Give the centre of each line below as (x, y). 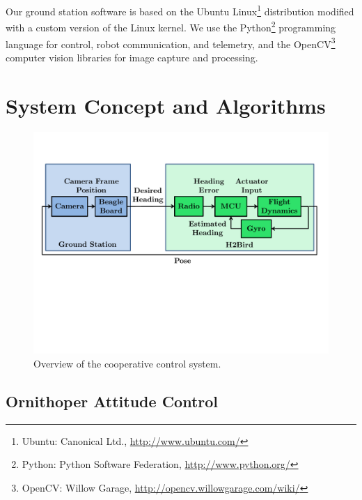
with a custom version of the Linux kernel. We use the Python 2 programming (171, 26)
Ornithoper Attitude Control (112, 401)
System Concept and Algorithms (166, 105)
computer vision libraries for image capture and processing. (132, 57)
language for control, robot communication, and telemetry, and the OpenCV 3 (171, 43)
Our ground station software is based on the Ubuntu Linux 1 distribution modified (180, 10)
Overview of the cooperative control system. (127, 364)
